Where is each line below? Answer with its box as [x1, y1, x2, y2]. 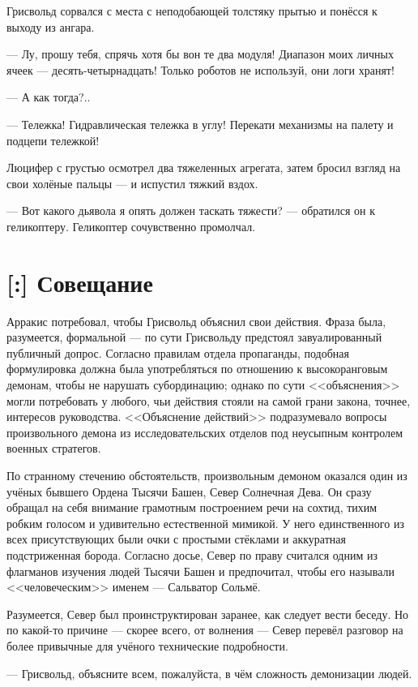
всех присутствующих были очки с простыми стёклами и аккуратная [6, 530, 346, 547]
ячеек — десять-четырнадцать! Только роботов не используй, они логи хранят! [6, 61, 395, 78]
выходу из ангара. [6, 18, 95, 35]
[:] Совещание [6, 265, 153, 298]
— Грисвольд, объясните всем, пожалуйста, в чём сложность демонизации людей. [6, 664, 412, 681]
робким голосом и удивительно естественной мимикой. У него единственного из [6, 514, 404, 531]
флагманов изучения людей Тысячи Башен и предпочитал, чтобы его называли [6, 562, 395, 579]
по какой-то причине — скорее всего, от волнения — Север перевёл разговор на [6, 621, 403, 638]
